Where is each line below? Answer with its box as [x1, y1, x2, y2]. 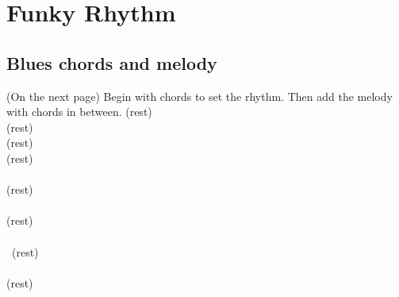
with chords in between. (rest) [6, 103, 152, 120]
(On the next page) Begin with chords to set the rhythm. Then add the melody [6, 87, 393, 104]
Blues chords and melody [6, 50, 217, 75]
